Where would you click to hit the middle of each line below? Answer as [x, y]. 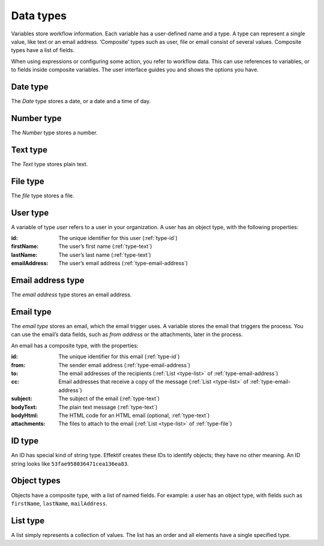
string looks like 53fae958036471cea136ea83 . [70, 463]
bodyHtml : [25, 415]
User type [30, 213]
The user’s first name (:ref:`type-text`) [105, 247]
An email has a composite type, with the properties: [75, 346]
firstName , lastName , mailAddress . [59, 503]
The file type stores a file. [43, 196]
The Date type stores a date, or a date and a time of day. [81, 101]
